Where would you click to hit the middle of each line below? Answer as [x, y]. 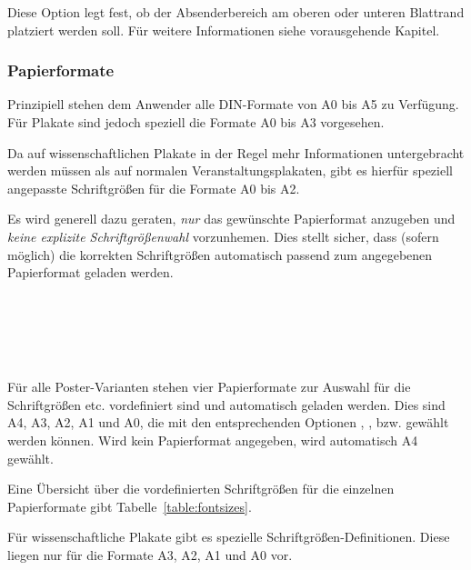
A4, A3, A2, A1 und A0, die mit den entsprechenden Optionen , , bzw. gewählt [228, 422]
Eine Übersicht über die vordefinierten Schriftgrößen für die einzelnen [201, 489]
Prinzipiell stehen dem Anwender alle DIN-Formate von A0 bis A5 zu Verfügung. [233, 104]
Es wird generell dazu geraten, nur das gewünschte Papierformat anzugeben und [231, 219]
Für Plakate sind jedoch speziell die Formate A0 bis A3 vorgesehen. [196, 122]
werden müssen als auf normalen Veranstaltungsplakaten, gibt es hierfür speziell [230, 170]
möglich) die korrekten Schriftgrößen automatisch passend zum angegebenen [220, 254]
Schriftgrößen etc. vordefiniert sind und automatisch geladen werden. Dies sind [226, 404]
